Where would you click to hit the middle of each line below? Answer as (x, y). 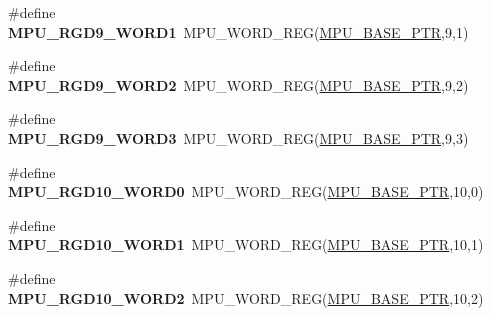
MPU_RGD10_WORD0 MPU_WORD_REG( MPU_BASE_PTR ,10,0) (246, 191)
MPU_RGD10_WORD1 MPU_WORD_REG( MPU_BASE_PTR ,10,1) (246, 244)
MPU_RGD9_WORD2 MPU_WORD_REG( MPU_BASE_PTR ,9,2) (238, 84)
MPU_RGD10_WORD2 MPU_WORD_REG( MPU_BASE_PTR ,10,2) (246, 297)
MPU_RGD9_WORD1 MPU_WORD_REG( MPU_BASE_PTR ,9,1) (238, 31)
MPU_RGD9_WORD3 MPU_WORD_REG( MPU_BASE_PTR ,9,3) (238, 137)
